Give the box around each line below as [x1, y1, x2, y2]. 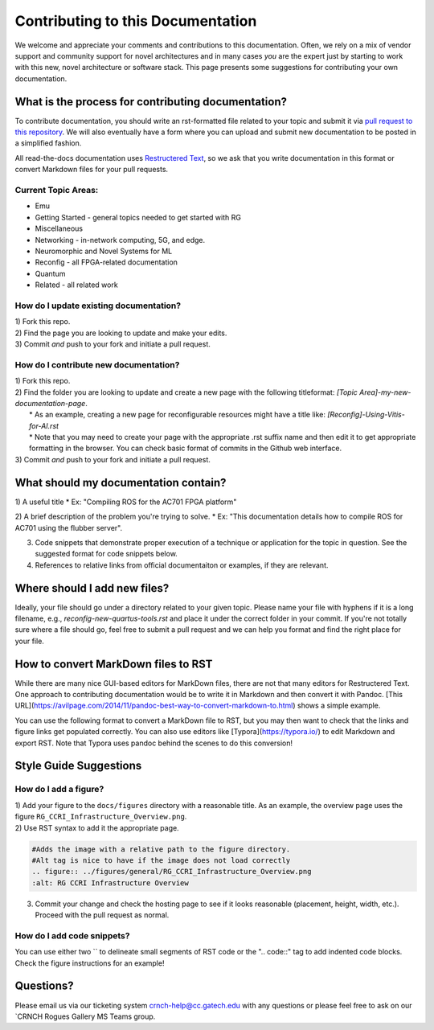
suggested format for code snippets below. [35, 549, 178, 559]
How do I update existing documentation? [14, 300, 181, 311]
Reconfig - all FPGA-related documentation [35, 257, 178, 267]
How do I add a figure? [14, 784, 104, 795]
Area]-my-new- [358, 387, 411, 397]
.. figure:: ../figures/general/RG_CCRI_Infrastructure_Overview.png [31, 867, 312, 876]
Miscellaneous [35, 224, 84, 233]
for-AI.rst [29, 421, 59, 430]
